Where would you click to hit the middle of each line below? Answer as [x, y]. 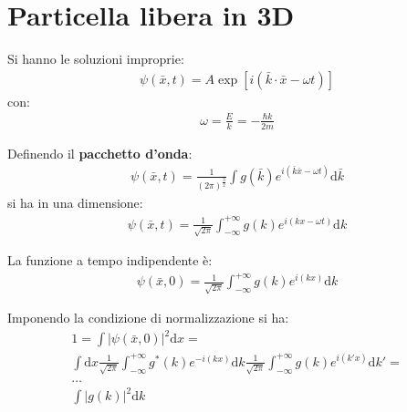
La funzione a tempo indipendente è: [110, 260]
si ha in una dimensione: [75, 203]
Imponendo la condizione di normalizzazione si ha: [148, 318]
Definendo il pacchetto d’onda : [100, 153]
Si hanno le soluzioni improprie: [96, 59]
